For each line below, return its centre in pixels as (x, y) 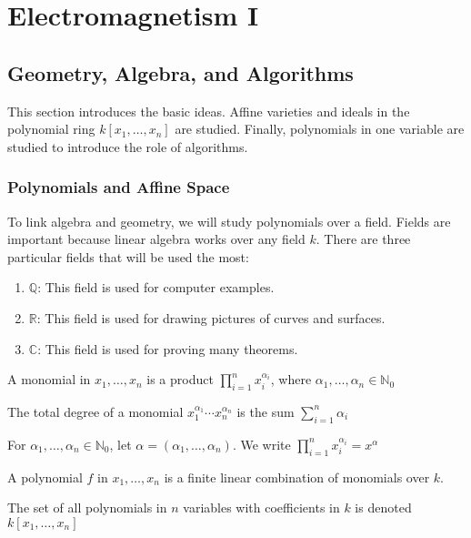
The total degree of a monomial (95, 411)
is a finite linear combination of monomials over (297, 477)
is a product (180, 379)
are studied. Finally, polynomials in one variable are (320, 129)
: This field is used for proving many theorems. (168, 348)
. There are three (363, 239)
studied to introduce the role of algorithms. (128, 146)
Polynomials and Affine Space (119, 187)
